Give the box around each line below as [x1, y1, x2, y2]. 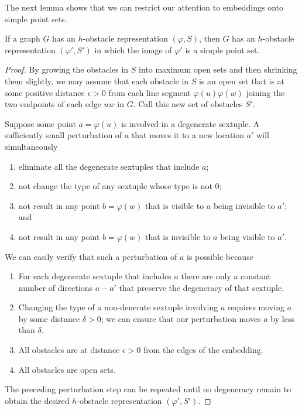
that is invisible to [145, 230, 211, 242]
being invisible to [213, 199, 275, 211]
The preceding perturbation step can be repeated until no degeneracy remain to [5, 383, 291, 395]
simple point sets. [5, 12, 67, 25]
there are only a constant [181, 270, 271, 282]
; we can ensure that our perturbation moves [101, 312, 261, 324]
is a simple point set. [185, 43, 260, 56]
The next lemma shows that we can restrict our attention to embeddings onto [5, 1, 283, 13]
